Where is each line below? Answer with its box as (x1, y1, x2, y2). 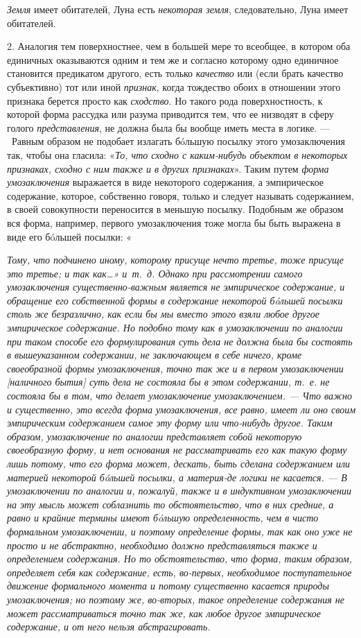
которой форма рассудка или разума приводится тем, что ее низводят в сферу (7, 107, 334, 121)
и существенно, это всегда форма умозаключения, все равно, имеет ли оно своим (7, 402, 356, 416)
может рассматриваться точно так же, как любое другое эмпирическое (7, 605, 321, 620)
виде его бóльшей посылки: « (7, 229, 132, 243)
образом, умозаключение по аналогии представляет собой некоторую (7, 429, 302, 443)
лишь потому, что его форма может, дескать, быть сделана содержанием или (7, 456, 351, 470)
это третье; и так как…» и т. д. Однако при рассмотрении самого (7, 266, 303, 280)
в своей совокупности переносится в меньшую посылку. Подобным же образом (7, 202, 344, 216)
